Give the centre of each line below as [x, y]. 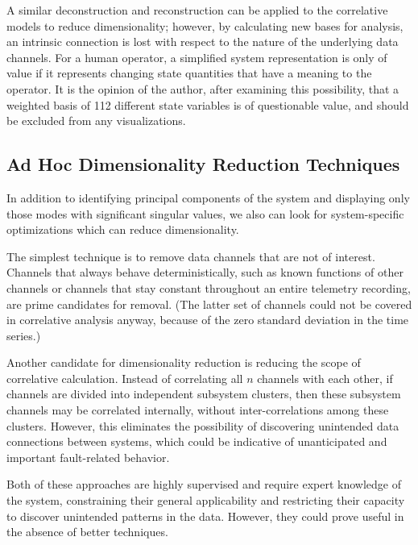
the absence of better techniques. [87, 532]
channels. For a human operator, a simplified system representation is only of [197, 57]
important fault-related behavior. [88, 457]
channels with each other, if [325, 378]
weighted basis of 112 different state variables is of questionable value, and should [208, 104]
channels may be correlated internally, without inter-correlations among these [198, 410]
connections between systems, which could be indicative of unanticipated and [197, 441]
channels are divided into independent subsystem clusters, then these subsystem [204, 394]
